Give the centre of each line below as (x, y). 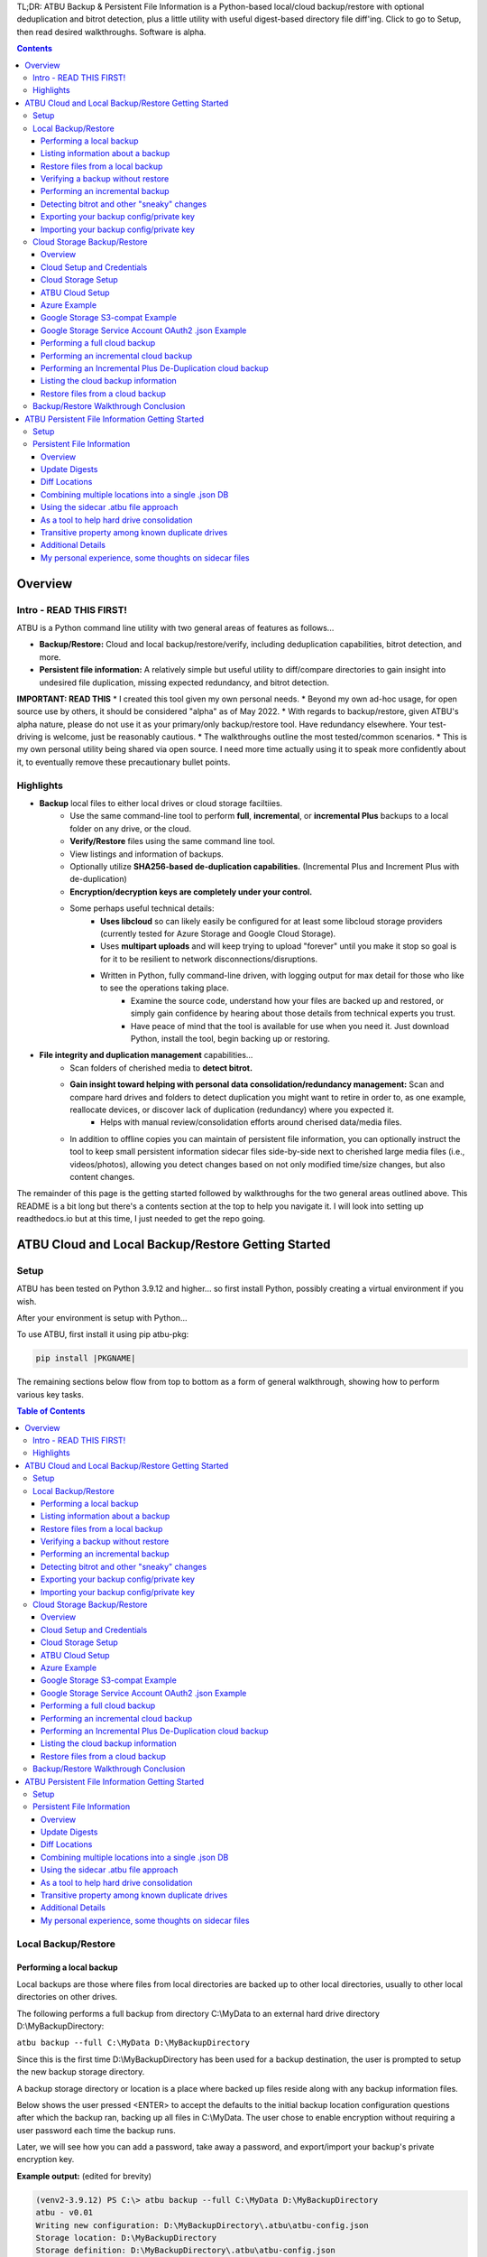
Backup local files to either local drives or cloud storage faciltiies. (161, 803)
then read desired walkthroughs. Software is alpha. (111, 32)
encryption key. (46, 2159)
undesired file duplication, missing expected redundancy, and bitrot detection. (184, 683)
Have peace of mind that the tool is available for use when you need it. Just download (290, 1026)
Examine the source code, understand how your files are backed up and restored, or (288, 1000)
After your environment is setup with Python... (102, 1318)
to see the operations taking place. (165, 988)
